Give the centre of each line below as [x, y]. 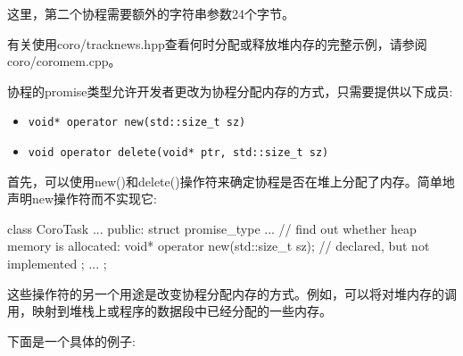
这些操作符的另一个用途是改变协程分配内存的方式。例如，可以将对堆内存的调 [232, 293]
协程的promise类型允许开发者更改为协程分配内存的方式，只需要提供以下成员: [230, 91]
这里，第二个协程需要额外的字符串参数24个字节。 [151, 13]
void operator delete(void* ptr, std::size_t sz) [178, 153]
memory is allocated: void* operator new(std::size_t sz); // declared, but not [219, 246]
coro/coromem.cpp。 [64, 61]
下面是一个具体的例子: [71, 340]
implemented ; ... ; [57, 264]
